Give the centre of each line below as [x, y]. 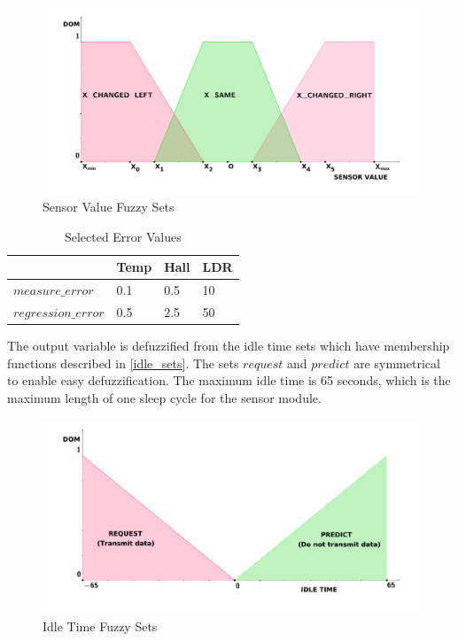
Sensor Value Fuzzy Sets [109, 207]
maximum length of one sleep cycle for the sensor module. [164, 397]
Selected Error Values [123, 236]
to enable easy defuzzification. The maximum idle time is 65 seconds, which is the [229, 380]
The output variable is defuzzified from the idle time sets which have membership [229, 346]
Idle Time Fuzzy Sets [100, 626]
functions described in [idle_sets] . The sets [123, 363]
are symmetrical [397, 363]
